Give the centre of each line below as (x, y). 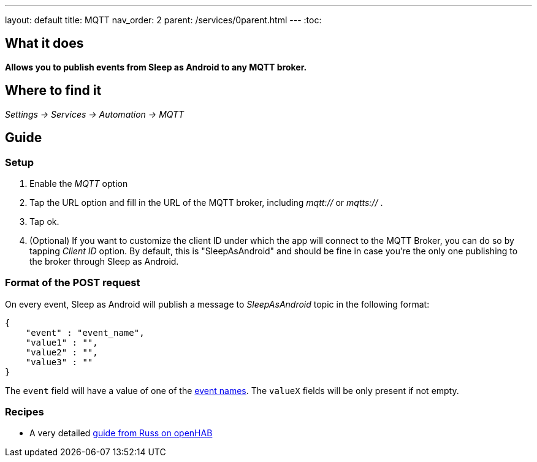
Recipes (25, 412)
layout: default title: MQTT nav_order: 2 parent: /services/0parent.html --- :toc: (163, 20)
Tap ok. (44, 221)
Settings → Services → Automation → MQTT (95, 114)
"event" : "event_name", (85, 332)
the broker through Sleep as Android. (104, 261)
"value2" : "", (62, 352)
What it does (44, 44)
